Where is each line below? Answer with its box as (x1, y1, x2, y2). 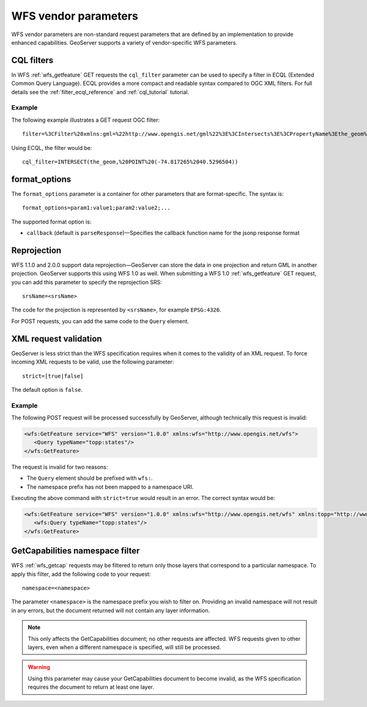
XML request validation (11, 334, 102, 344)
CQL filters (11, 55, 54, 65)
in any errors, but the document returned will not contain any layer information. (11, 607, 210, 614)
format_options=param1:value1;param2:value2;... (22, 204, 171, 211)
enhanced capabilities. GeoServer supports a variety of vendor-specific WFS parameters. (11, 39, 238, 46)
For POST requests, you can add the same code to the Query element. (11, 317, 190, 324)
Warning (28, 664, 50, 671)
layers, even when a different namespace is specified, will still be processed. (28, 643, 221, 651)
